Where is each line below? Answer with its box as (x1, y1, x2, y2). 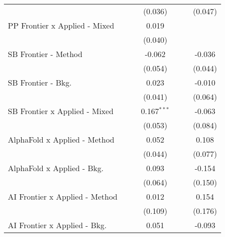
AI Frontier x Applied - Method (8, 191, 118, 202)
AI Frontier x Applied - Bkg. (8, 219, 107, 231)
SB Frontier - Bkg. (8, 77, 72, 88)
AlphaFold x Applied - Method (8, 134, 114, 145)
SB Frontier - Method (8, 48, 83, 59)
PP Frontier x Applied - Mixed (8, 20, 114, 31)
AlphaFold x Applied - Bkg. (8, 162, 104, 174)
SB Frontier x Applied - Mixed (8, 105, 113, 117)
